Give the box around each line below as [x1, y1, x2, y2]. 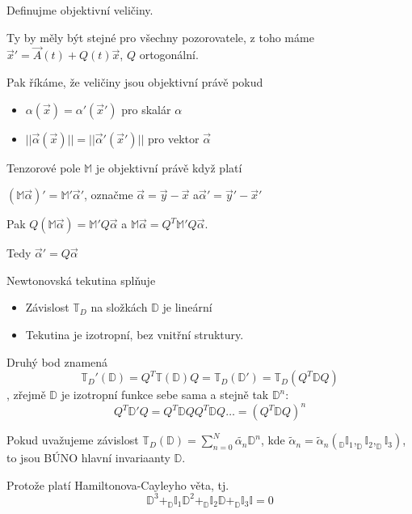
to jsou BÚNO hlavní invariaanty [6, 449, 170, 466]
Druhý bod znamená [6, 353, 108, 370]
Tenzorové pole [6, 159, 81, 176]
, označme [83, 186, 133, 203]
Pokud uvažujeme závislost [6, 431, 139, 448]
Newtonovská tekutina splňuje [6, 271, 156, 288]
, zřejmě [6, 386, 46, 403]
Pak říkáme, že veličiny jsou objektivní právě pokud [6, 74, 263, 90]
